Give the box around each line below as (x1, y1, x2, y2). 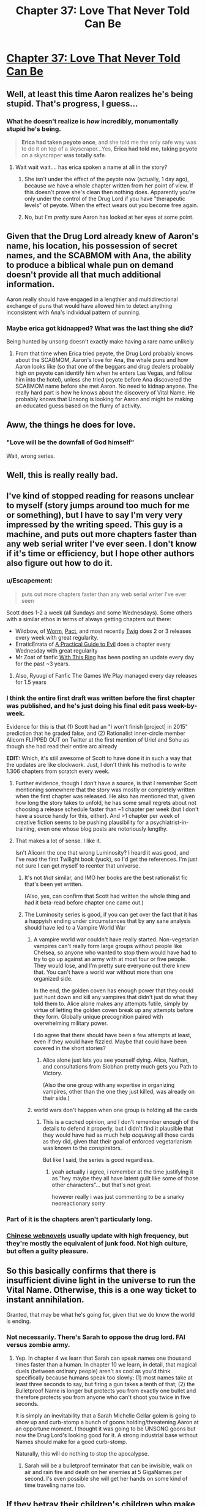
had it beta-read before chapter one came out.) (24, 899, 144, 906)
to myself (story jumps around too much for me (6, 500, 190, 511)
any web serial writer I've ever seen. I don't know (6, 539, 197, 549)
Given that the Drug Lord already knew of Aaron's (6, 231, 199, 241)
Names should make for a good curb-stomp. (15, 1438, 127, 1445)
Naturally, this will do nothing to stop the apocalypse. (15, 1450, 149, 1457)
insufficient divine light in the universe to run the (6, 1276, 196, 1286)
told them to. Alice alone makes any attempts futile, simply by (33, 1000, 188, 1008)
